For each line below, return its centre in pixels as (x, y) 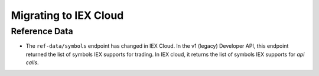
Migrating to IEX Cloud (67, 15)
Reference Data (42, 31)
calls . (32, 62)
